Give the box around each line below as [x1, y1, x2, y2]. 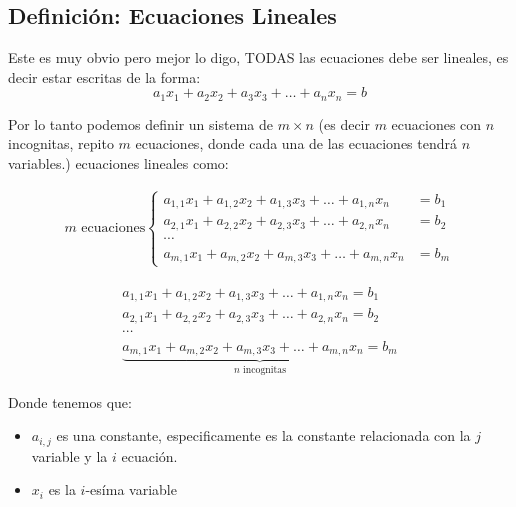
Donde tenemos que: [8, 391, 132, 412]
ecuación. [121, 445, 178, 466]
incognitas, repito [8, 133, 114, 154]
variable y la [31, 445, 108, 466]
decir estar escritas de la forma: [8, 66, 201, 87]
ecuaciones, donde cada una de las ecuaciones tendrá [135, 133, 458, 154]
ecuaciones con [391, 113, 482, 134]
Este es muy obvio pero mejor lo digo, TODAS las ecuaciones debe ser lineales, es [8, 47, 509, 68]
